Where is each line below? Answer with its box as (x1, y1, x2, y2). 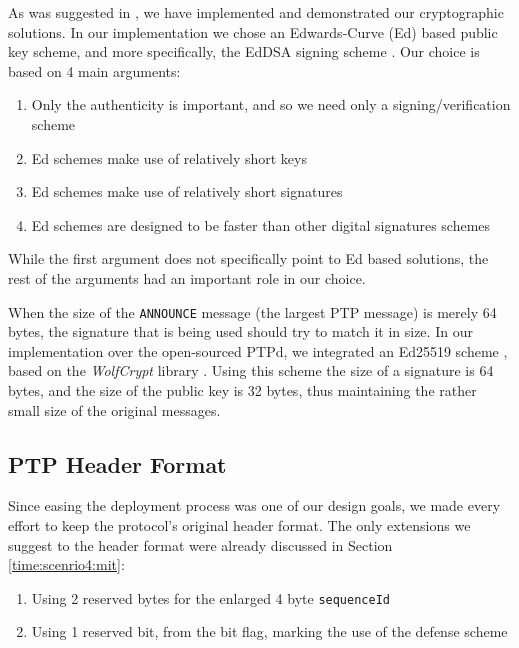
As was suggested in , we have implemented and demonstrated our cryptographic (8, 2, 504, 22)
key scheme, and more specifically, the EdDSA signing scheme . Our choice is (8, 41, 480, 62)
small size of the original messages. (8, 399, 221, 420)
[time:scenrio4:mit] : (8, 554, 125, 575)
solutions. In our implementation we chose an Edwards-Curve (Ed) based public (8, 21, 498, 42)
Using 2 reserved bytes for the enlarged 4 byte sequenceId (31, 587, 390, 608)
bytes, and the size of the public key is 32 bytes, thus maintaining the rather (8, 379, 477, 400)
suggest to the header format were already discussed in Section (8, 534, 393, 555)
